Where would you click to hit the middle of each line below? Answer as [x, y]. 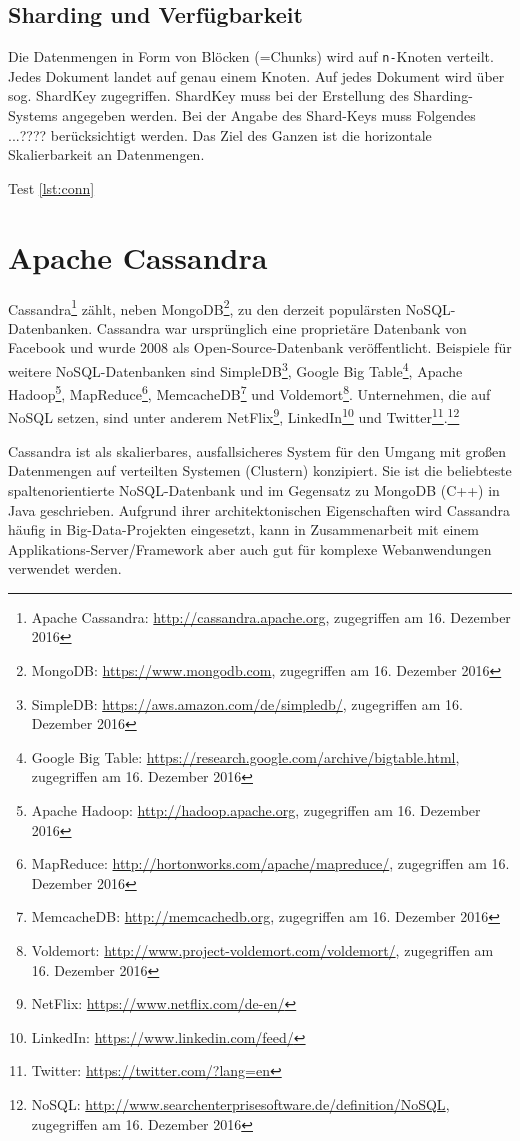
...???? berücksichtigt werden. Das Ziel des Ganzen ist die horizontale [220, 134]
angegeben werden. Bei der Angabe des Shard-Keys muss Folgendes [269, 115]
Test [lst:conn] [51, 187]
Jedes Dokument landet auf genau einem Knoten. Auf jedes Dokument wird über [256, 75]
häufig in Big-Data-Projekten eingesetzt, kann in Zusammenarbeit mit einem [243, 529]
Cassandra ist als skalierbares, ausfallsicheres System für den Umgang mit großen [257, 450]
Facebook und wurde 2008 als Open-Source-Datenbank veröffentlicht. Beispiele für [260, 347]
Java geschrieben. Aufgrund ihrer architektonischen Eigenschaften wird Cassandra [259, 509]
